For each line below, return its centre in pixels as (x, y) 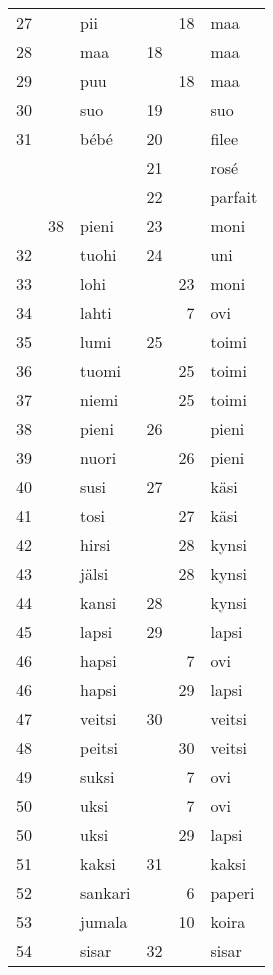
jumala (104, 921)
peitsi (99, 747)
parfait (234, 196)
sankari (105, 892)
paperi (232, 892)
